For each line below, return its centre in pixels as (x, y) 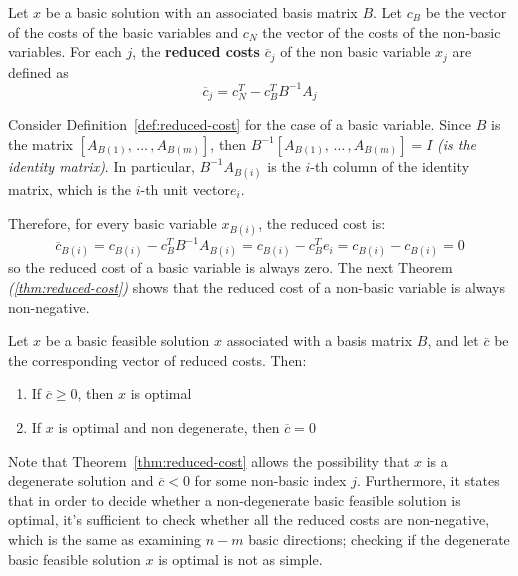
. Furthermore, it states (428, 480)
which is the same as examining (105, 538)
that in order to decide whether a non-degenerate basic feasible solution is (234, 499)
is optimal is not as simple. (240, 558)
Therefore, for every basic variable (112, 222)
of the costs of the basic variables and (123, 31)
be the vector (466, 12)
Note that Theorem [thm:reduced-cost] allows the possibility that (209, 460)
